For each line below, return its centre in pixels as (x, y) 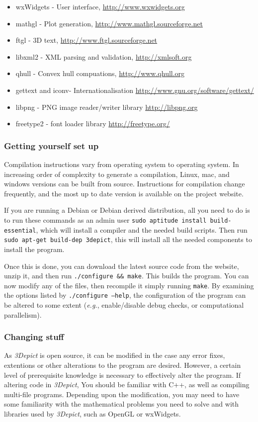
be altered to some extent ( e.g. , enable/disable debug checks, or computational (124, 305)
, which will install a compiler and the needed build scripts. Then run (142, 229)
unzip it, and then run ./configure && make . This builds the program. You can (127, 276)
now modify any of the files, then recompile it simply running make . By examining (129, 285)
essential (20, 230)
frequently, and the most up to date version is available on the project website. (124, 193)
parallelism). (23, 314)
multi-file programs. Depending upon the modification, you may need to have (122, 394)
